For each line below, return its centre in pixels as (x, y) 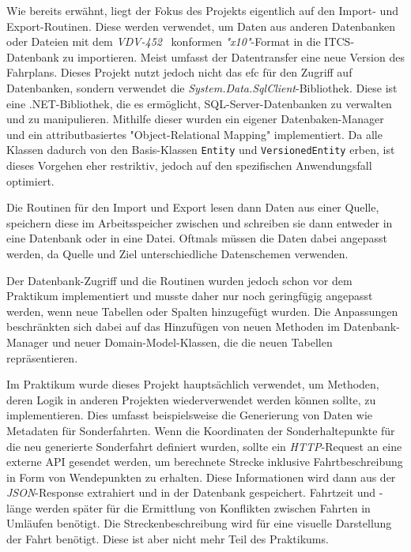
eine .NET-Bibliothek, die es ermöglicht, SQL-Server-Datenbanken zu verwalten (199, 103)
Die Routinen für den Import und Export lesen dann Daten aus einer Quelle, (193, 207)
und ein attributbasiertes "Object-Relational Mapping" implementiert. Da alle (194, 134)
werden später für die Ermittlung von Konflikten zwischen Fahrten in (203, 507)
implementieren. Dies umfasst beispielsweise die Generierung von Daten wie (190, 415)
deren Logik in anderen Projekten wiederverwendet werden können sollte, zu (191, 399)
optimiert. (30, 180)
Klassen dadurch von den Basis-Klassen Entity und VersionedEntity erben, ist (201, 150)
